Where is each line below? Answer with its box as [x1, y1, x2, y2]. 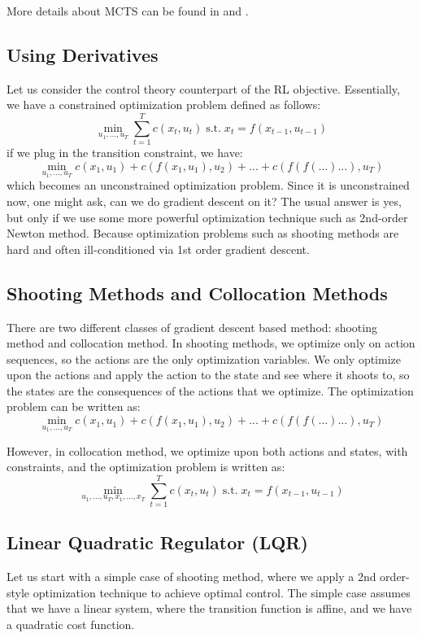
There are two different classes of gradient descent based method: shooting [7, 318, 377, 335]
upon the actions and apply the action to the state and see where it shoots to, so [7, 366, 410, 383]
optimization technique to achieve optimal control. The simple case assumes [33, 583, 411, 601]
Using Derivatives [7, 42, 159, 67]
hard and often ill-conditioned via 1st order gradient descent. [7, 240, 310, 257]
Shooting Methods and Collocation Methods [7, 280, 388, 305]
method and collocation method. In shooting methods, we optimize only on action [7, 334, 415, 352]
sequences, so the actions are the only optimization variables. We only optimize [7, 350, 401, 367]
